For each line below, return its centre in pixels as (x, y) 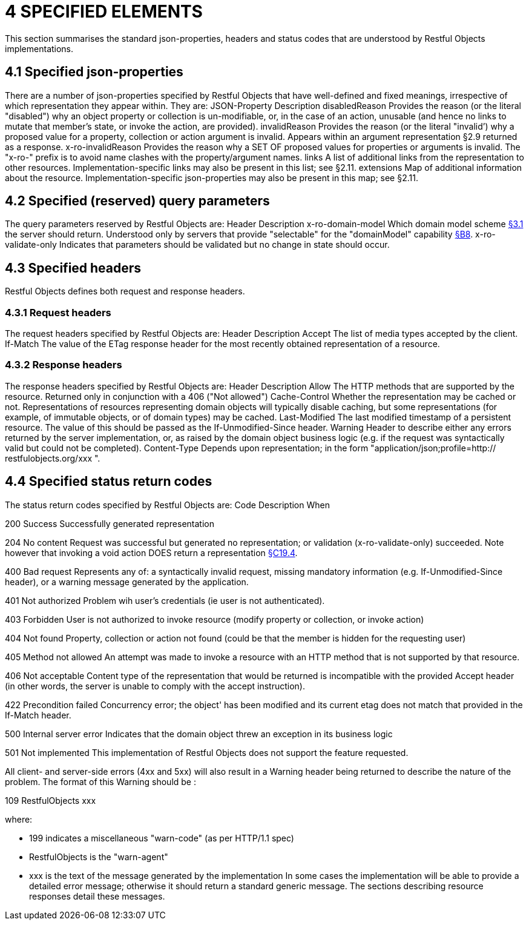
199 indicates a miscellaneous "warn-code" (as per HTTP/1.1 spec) (162, 838)
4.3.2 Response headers (64, 365)
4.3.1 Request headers (58, 312)
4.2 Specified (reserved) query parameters (137, 201)
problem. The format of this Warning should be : (101, 781)
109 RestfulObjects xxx (51, 800)
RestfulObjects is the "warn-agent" (99, 857)
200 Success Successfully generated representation (110, 523)
